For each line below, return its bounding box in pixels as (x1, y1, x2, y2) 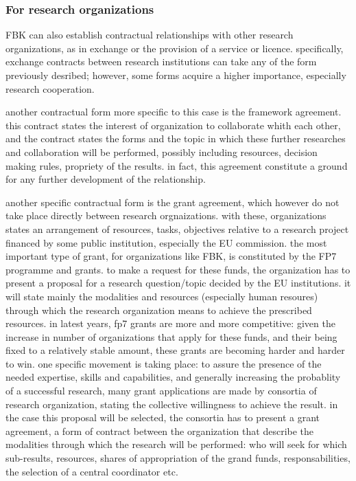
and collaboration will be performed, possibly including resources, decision (5, 144, 318, 159)
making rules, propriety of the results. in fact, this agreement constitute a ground (5, 158, 348, 172)
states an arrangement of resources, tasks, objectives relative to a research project (5, 221, 349, 236)
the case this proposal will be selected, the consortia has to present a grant (5, 410, 320, 425)
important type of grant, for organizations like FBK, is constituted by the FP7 (5, 249, 337, 263)
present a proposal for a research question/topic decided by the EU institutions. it (5, 276, 351, 290)
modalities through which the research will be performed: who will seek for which (5, 437, 347, 451)
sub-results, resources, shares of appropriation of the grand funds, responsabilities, (5, 451, 351, 465)
